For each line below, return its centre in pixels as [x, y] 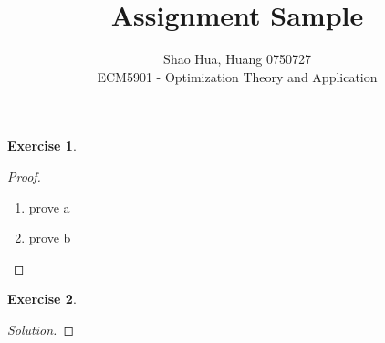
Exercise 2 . [42, 299]
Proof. [24, 176]
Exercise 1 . [42, 146]
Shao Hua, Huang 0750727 [237, 59]
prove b [50, 238]
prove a [49, 207]
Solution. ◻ [41, 329]
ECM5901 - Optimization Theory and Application [237, 76]
